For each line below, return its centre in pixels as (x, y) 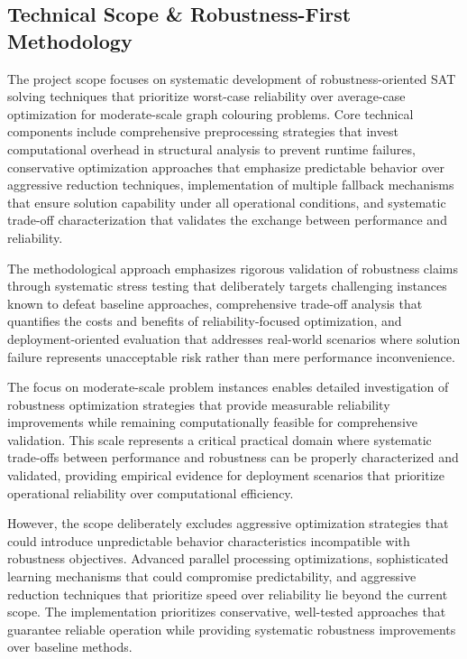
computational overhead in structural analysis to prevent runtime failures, (211, 149)
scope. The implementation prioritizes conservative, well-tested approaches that (227, 612)
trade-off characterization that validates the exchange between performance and (227, 220)
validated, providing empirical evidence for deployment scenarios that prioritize (226, 475)
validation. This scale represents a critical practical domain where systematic (220, 439)
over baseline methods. (70, 647)
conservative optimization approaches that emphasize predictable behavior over (226, 167)
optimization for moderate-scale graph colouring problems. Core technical (211, 113)
